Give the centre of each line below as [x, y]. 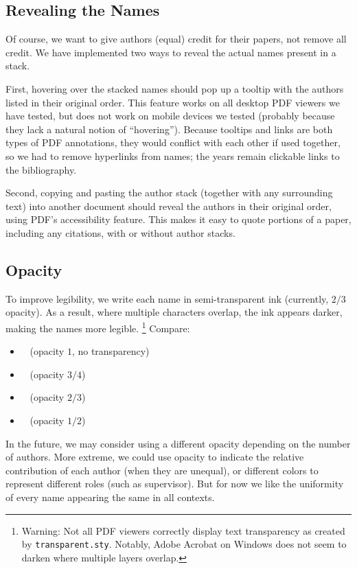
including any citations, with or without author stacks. [120, 232]
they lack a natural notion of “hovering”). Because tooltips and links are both [169, 129]
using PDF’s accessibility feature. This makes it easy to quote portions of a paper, [178, 219]
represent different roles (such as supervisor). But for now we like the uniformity [175, 484]
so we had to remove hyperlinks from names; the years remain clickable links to [173, 155]
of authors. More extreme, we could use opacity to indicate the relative [155, 457]
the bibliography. [41, 169]
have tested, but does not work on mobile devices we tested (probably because [170, 116]
